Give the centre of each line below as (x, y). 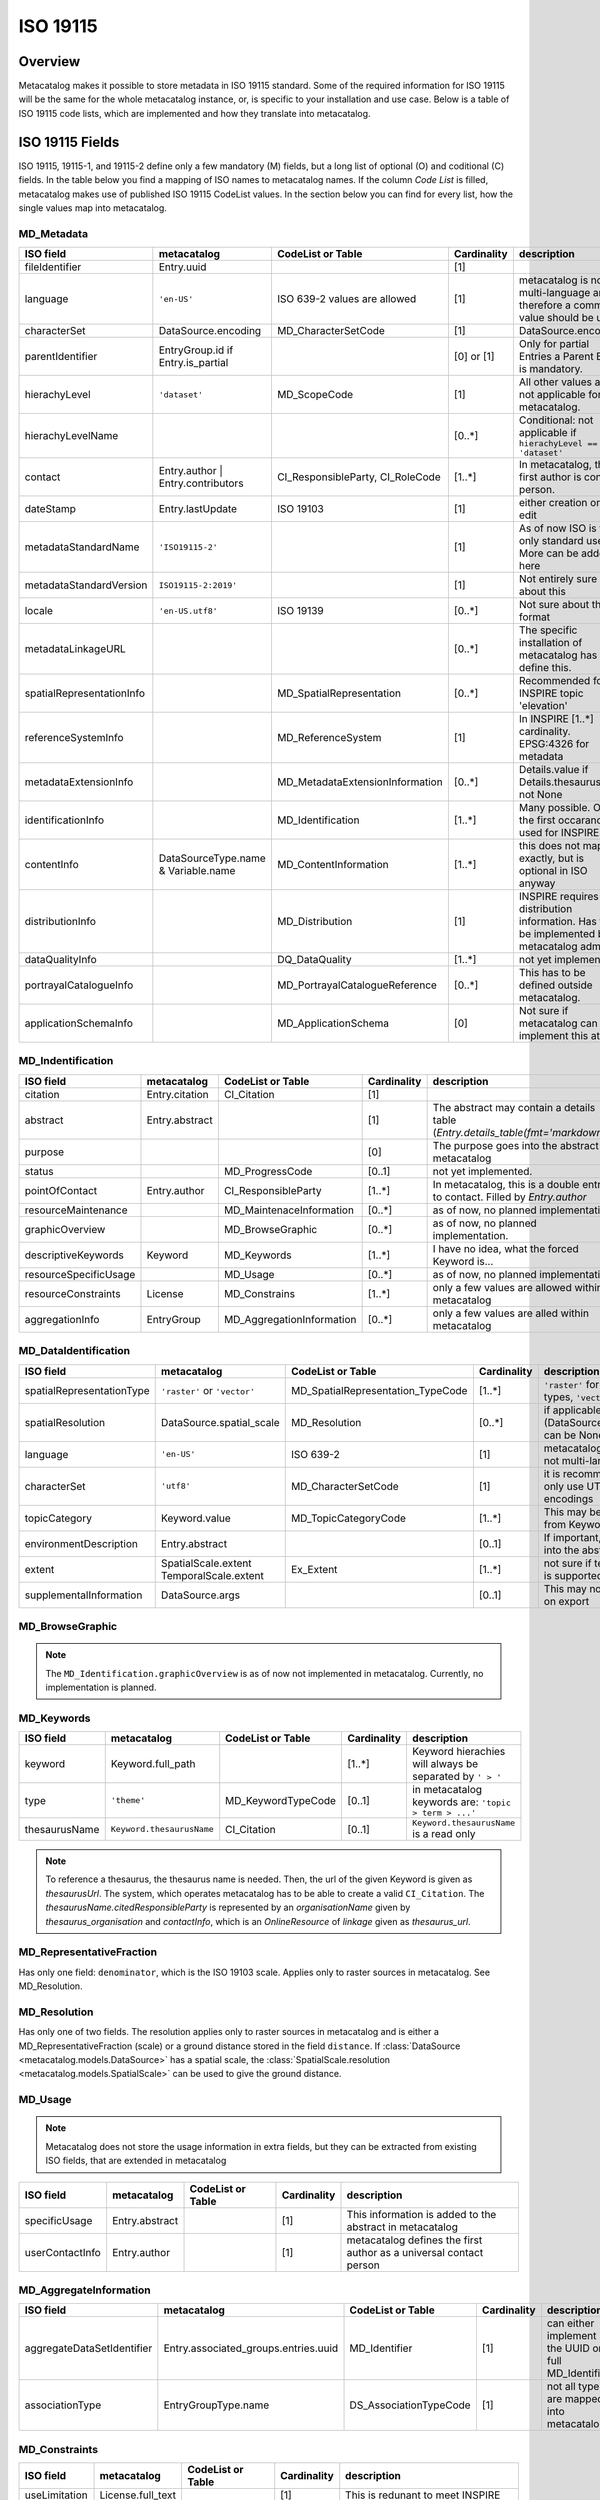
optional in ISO (553, 871)
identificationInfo (64, 820)
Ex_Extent (314, 1569)
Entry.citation (177, 1094)
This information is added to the (421, 2214)
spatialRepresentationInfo (84, 693)
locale (39, 611)
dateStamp (50, 509)
